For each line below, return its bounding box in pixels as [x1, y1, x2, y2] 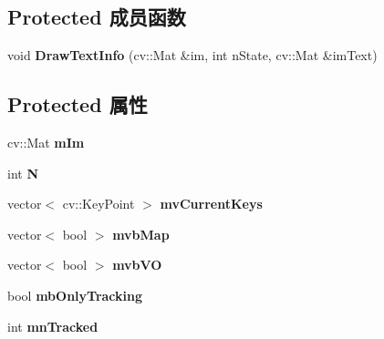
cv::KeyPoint [62, 194, 135, 213]
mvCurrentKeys [160, 194, 263, 213]
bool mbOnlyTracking [7, 285, 143, 304]
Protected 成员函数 [7, 3, 186, 31]
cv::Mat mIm [7, 133, 85, 151]
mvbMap [112, 224, 170, 243]
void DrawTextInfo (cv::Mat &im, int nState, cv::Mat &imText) [7, 46, 378, 65]
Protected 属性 [7, 90, 148, 118]
